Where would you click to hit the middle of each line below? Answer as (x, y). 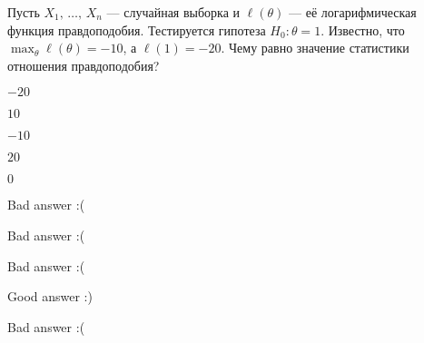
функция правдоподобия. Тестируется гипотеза (137, 29)
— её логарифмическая (353, 12)
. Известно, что (363, 29)
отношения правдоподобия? (84, 65)
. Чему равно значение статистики (315, 48)
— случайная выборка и (173, 12)
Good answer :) (50, 296)
